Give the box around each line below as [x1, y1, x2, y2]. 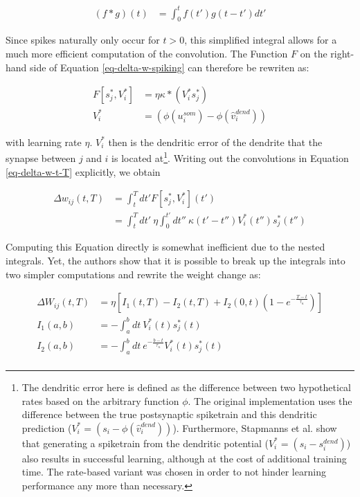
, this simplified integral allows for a [184, 33, 337, 47]
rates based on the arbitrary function [21, 393, 179, 408]
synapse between [6, 150, 76, 165]
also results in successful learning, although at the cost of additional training [21, 451, 347, 465]
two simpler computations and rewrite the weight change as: [6, 266, 261, 281]
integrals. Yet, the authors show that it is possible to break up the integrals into [6, 253, 345, 268]
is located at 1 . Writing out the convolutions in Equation [111, 149, 349, 165]
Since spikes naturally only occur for [6, 33, 160, 47]
